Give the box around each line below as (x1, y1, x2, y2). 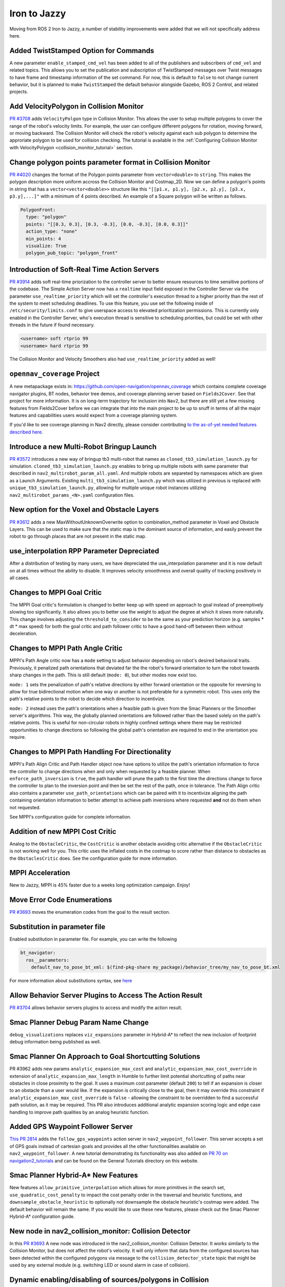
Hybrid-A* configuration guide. (9, 1213, 75, 1220)
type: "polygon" (26, 214, 67, 220)
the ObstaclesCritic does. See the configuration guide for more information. (9, 855, 178, 861)
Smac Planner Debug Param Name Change (9, 1018, 149, 1027)
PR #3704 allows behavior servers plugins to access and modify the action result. (9, 1004, 182, 1011)
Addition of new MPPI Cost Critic (9, 827, 117, 836)
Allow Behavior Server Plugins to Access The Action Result (9, 991, 203, 1000)
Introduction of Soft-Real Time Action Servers (9, 265, 159, 274)
